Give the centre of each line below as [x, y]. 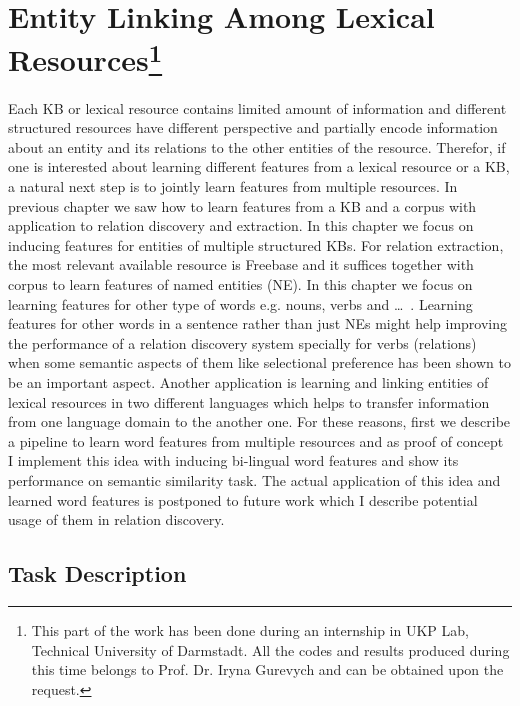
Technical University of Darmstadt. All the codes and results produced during [270, 649]
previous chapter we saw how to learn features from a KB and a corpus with [242, 205]
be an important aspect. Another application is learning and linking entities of [248, 381]
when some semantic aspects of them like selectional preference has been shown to [259, 362]
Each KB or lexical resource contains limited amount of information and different [257, 107]
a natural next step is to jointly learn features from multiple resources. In [233, 186]
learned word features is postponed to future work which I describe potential [243, 499]
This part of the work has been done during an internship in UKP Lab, [250, 629]
